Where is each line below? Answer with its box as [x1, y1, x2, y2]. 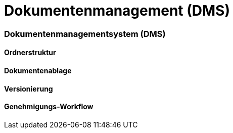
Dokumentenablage [4, 66, 72, 75]
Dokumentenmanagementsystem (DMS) [4, 28, 166, 39]
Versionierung [4, 84, 53, 93]
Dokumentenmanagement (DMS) [4, 2, 230, 19]
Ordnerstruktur [4, 48, 56, 57]
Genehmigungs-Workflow [4, 102, 94, 111]
